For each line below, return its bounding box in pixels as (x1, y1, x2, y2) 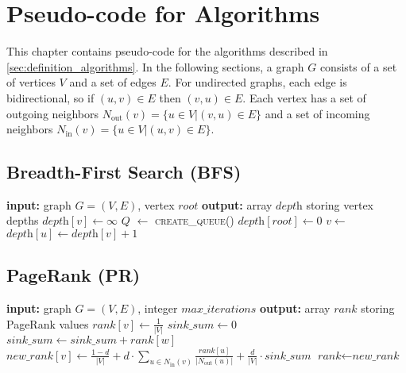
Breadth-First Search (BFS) (6, 160, 242, 184)
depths (6, 212, 39, 229)
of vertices (6, 74, 56, 90)
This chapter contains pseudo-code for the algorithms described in (6, 43, 328, 60)
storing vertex (306, 196, 374, 213)
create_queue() (154, 212, 234, 229)
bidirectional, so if (6, 89, 95, 106)
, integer (137, 300, 178, 317)
